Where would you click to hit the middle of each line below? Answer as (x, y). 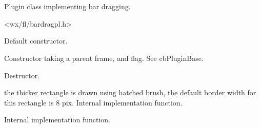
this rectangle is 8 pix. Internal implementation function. (93, 102)
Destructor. (22, 75)
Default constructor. (36, 41)
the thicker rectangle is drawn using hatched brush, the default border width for (130, 92)
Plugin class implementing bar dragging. (67, 6)
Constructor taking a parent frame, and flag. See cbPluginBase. (104, 58)
